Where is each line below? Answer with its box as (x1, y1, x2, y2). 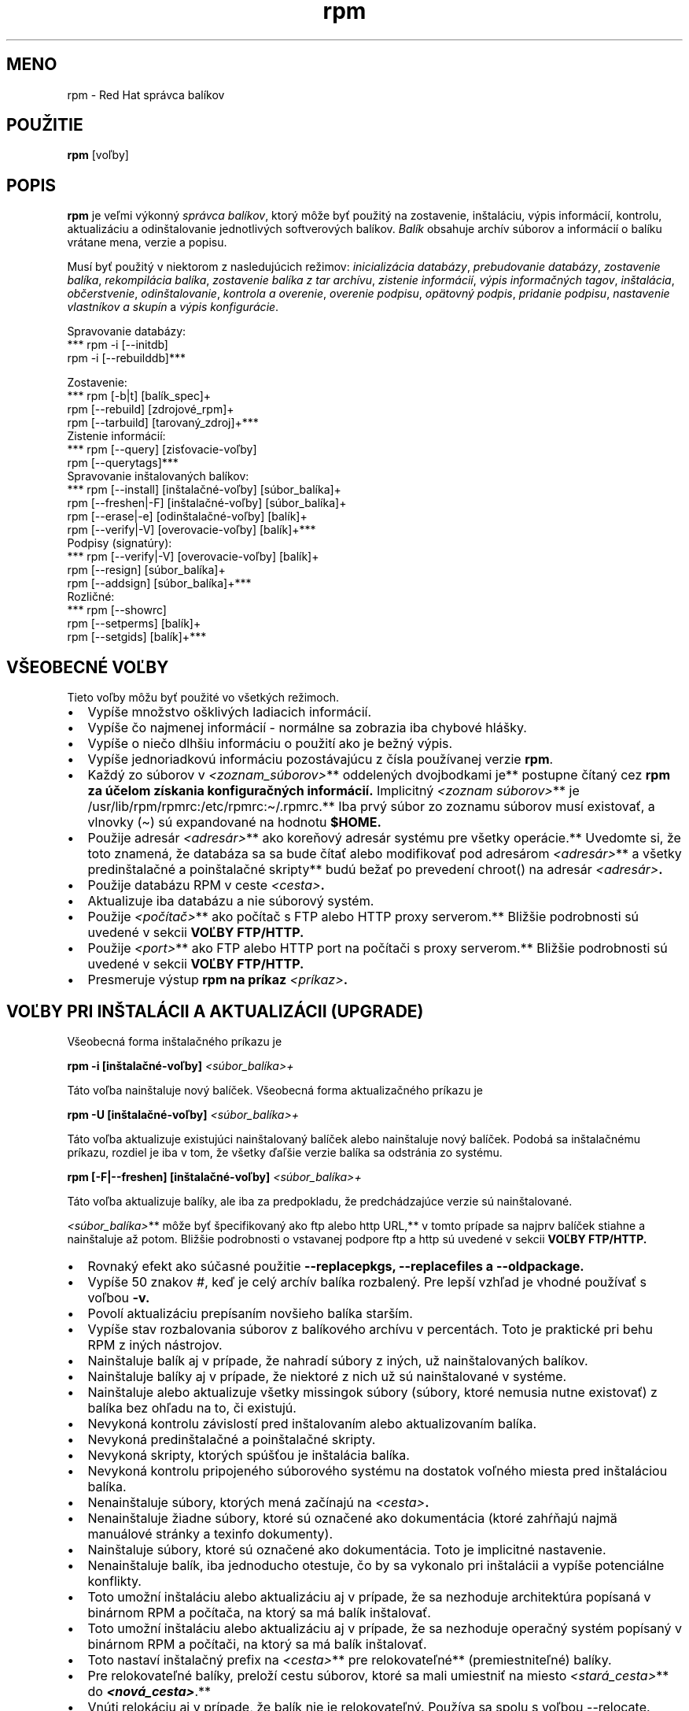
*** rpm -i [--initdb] (67, 338, 168, 352)
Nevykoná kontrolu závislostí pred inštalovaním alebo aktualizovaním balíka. (87, 1415, 537, 1431)
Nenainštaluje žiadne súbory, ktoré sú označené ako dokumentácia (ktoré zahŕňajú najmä (87, 1509, 617, 1526)
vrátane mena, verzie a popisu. (67, 235, 227, 250)
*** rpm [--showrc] (67, 603, 167, 617)
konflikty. (87, 1572, 142, 1589)
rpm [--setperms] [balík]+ (67, 617, 201, 631)
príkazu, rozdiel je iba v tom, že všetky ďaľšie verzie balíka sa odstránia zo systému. (67, 1145, 503, 1159)
